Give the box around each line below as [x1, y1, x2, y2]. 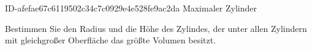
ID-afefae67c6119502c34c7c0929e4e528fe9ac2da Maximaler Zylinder [5, 2, 257, 14]
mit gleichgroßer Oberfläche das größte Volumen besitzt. [5, 34, 216, 46]
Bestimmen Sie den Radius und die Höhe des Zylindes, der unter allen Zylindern [5, 22, 307, 34]
